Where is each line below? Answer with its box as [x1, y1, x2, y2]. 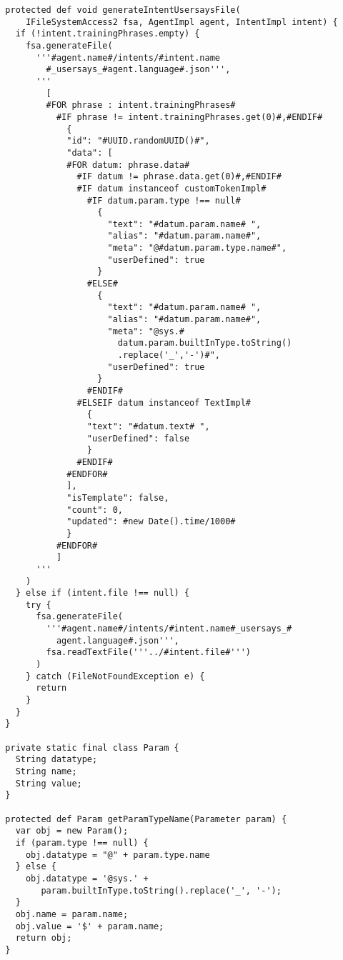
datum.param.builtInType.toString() [117, 338, 292, 349]
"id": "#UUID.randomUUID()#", [66, 136, 210, 146]
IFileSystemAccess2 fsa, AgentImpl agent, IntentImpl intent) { [25, 16, 338, 27]
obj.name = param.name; [15, 909, 129, 919]
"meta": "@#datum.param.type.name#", [107, 243, 287, 254]
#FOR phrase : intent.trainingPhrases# [46, 100, 236, 111]
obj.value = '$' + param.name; [15, 921, 164, 931]
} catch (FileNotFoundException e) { [25, 671, 205, 681]
